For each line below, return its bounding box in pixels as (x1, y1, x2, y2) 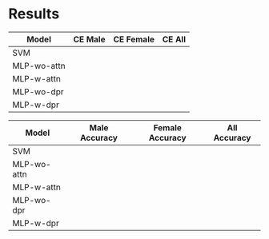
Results (8, 5, 60, 23)
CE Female (113, 34, 155, 45)
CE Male (73, 34, 106, 45)
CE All (162, 34, 187, 45)
